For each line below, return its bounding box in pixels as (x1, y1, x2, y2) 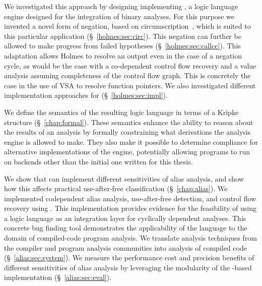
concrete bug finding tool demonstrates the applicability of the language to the (4, 222, 247, 233)
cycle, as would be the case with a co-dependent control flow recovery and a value (4, 60, 256, 71)
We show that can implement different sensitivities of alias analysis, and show (4, 173, 244, 184)
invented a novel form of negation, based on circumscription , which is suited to (4, 21, 251, 31)
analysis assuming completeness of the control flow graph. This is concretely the (4, 70, 251, 81)
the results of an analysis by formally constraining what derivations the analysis (4, 127, 251, 137)
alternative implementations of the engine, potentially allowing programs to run (4, 146, 250, 157)
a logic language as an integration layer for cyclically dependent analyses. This (4, 212, 246, 223)
